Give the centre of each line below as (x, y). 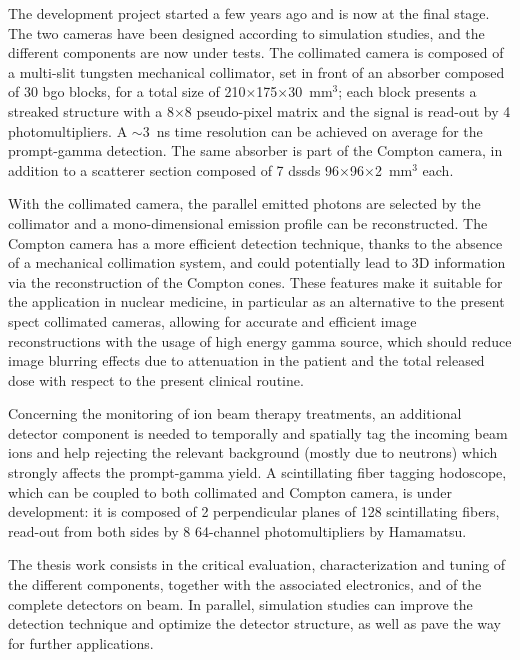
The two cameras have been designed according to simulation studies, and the (246, 32)
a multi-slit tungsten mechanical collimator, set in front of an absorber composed (256, 71)
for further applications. (81, 642)
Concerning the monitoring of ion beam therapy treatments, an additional (235, 413)
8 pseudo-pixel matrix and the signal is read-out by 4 (347, 110)
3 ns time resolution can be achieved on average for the (312, 130)
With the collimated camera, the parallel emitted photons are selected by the (244, 203)
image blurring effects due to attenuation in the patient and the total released (246, 360)
